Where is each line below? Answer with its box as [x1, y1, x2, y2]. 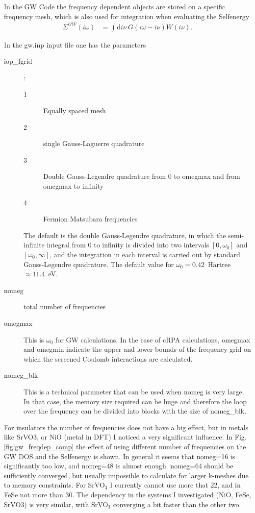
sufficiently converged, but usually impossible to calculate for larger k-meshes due [4, 470, 249, 480]
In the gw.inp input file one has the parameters [4, 39, 146, 49]
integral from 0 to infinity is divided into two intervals [47, 240, 209, 250]
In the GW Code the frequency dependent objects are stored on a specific [4, 1, 226, 11]
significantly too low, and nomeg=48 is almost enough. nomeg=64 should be [4, 461, 233, 471]
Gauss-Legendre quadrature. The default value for [24, 259, 174, 269]
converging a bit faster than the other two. [113, 499, 241, 509]
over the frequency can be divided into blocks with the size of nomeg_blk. [24, 406, 247, 416]
